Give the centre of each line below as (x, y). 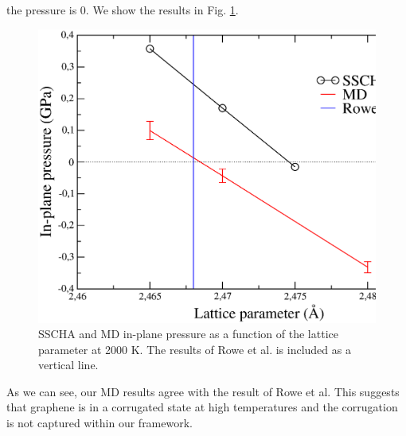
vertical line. (68, 365)
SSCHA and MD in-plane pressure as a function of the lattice (188, 334)
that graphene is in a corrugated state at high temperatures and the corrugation (202, 407)
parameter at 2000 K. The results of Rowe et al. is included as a (195, 349)
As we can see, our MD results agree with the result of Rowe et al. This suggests (203, 391)
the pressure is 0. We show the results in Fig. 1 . (123, 10)
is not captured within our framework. (100, 423)
